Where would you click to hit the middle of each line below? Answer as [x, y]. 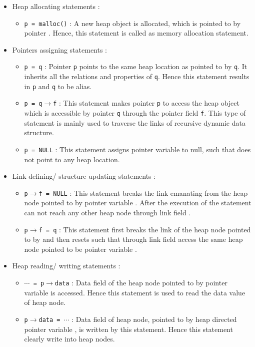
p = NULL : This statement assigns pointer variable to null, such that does [137, 149]
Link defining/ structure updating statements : [84, 176]
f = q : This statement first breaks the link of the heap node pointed [145, 229]
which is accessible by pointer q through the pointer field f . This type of [135, 113]
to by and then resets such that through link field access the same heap [133, 239]
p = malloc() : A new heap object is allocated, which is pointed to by [132, 23]
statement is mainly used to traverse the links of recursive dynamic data [135, 122]
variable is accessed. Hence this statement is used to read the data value [135, 292]
